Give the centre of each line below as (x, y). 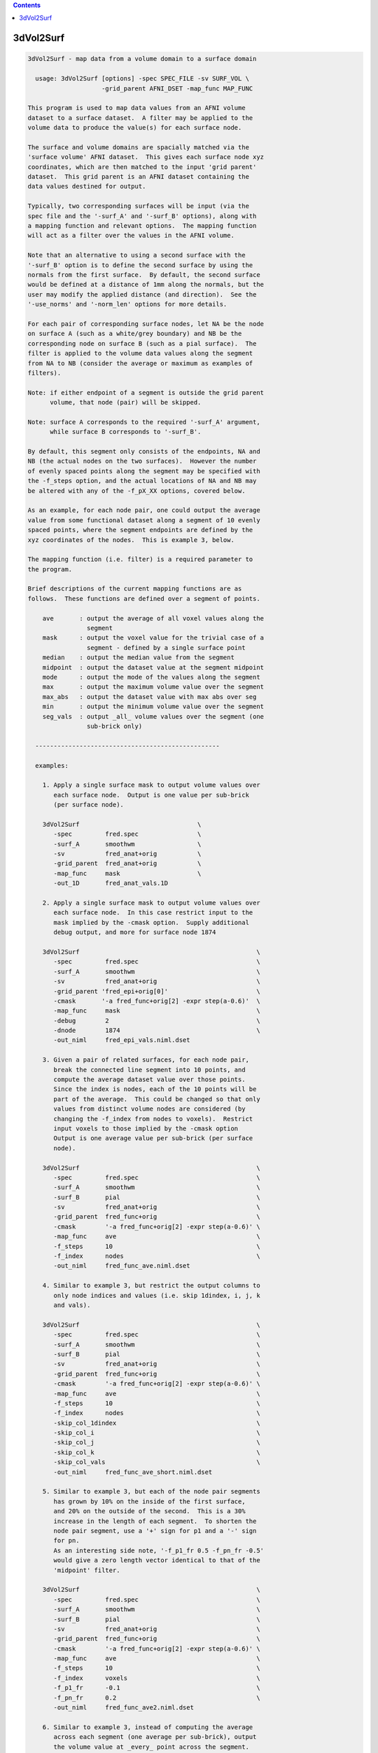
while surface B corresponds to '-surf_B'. (126, 432)
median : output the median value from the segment (138, 658)
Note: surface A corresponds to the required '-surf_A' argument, (144, 422)
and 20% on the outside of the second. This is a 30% (149, 1511)
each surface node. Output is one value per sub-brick (152, 795)
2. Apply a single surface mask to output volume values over (151, 902)
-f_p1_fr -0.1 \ (157, 1688)
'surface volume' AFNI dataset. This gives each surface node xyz (146, 157)
